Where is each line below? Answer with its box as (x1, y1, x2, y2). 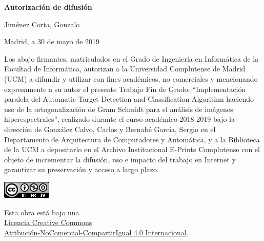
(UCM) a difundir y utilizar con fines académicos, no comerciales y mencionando (4, 73, 258, 84)
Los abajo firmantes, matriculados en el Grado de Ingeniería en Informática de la (4, 53, 259, 64)
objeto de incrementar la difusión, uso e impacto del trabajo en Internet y (4, 154, 236, 164)
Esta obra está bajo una (4, 207, 79, 217)
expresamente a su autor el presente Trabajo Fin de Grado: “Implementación (4, 83, 246, 94)
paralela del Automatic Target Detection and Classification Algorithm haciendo (4, 94, 254, 104)
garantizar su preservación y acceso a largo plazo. (4, 164, 159, 175)
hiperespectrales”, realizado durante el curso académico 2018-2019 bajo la (4, 114, 235, 124)
